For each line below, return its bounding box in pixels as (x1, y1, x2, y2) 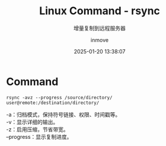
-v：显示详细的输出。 (6, 118, 59, 125)
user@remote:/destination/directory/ (6, 100, 100, 106)
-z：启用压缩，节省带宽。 (6, 126, 69, 133)
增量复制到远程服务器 (74, 24, 126, 31)
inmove (91, 36, 108, 43)
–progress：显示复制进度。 (6, 133, 72, 140)
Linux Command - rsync (39, 4, 160, 18)
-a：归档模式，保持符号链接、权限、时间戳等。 (6, 111, 121, 118)
